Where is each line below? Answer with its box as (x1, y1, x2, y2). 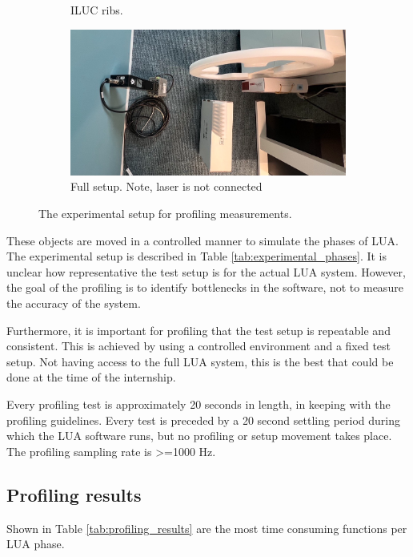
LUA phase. (6, 535, 65, 552)
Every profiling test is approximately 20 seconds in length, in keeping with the (6, 395, 391, 412)
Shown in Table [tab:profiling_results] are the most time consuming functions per (6, 519, 407, 536)
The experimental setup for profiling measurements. (38, 205, 292, 222)
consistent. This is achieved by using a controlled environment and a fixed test (6, 337, 391, 354)
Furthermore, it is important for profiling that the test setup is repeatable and (6, 321, 391, 338)
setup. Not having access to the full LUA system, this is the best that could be (6, 353, 394, 369)
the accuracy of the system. (6, 295, 141, 311)
